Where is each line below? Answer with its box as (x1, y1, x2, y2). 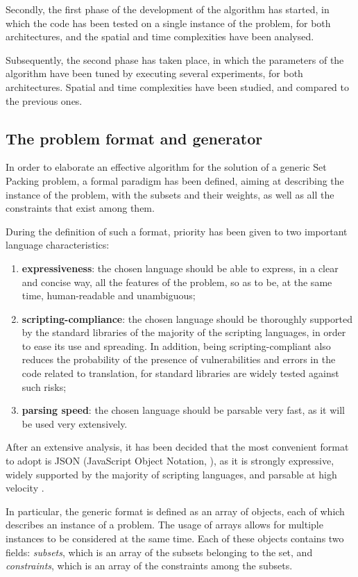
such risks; (22, 379, 67, 394)
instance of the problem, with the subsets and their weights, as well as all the (6, 187, 334, 201)
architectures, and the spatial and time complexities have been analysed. (6, 29, 314, 44)
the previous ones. (6, 93, 83, 108)
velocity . (6, 480, 44, 495)
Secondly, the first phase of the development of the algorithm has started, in (6, 2, 330, 16)
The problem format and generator (6, 127, 263, 149)
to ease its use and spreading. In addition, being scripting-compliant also (22, 338, 331, 353)
